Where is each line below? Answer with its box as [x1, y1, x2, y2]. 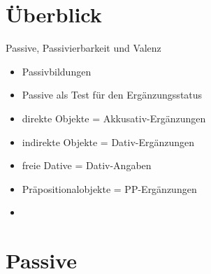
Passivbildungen [22, 64, 92, 78]
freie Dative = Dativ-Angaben [22, 158, 152, 173]
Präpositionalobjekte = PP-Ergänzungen [22, 181, 197, 196]
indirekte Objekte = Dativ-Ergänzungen [22, 134, 195, 149]
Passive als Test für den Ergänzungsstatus [22, 87, 203, 102]
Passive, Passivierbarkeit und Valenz [6, 41, 161, 55]
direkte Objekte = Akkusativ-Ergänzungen [22, 110, 206, 125]
